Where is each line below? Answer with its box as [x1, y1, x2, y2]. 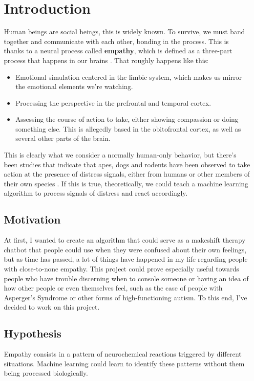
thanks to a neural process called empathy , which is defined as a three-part [4, 45, 233, 56]
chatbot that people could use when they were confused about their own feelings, [4, 244, 247, 254]
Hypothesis [4, 326, 62, 341]
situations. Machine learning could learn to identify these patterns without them [4, 358, 245, 368]
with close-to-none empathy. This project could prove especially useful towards [4, 264, 239, 274]
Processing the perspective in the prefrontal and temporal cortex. [15, 97, 211, 108]
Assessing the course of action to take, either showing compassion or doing [15, 114, 238, 124]
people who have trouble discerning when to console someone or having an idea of [4, 273, 249, 283]
